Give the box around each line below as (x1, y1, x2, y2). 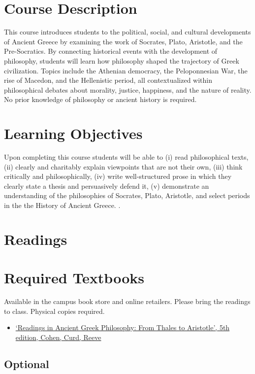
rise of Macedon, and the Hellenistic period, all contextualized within (4, 75, 212, 85)
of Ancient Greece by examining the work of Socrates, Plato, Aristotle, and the (4, 36, 243, 46)
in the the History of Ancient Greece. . (4, 200, 121, 210)
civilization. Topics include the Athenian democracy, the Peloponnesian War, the (4, 65, 248, 75)
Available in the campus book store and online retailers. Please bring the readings (4, 296, 251, 306)
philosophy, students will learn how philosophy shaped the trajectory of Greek (4, 55, 239, 66)
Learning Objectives (4, 123, 143, 143)
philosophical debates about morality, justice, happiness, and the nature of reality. (4, 84, 252, 95)
